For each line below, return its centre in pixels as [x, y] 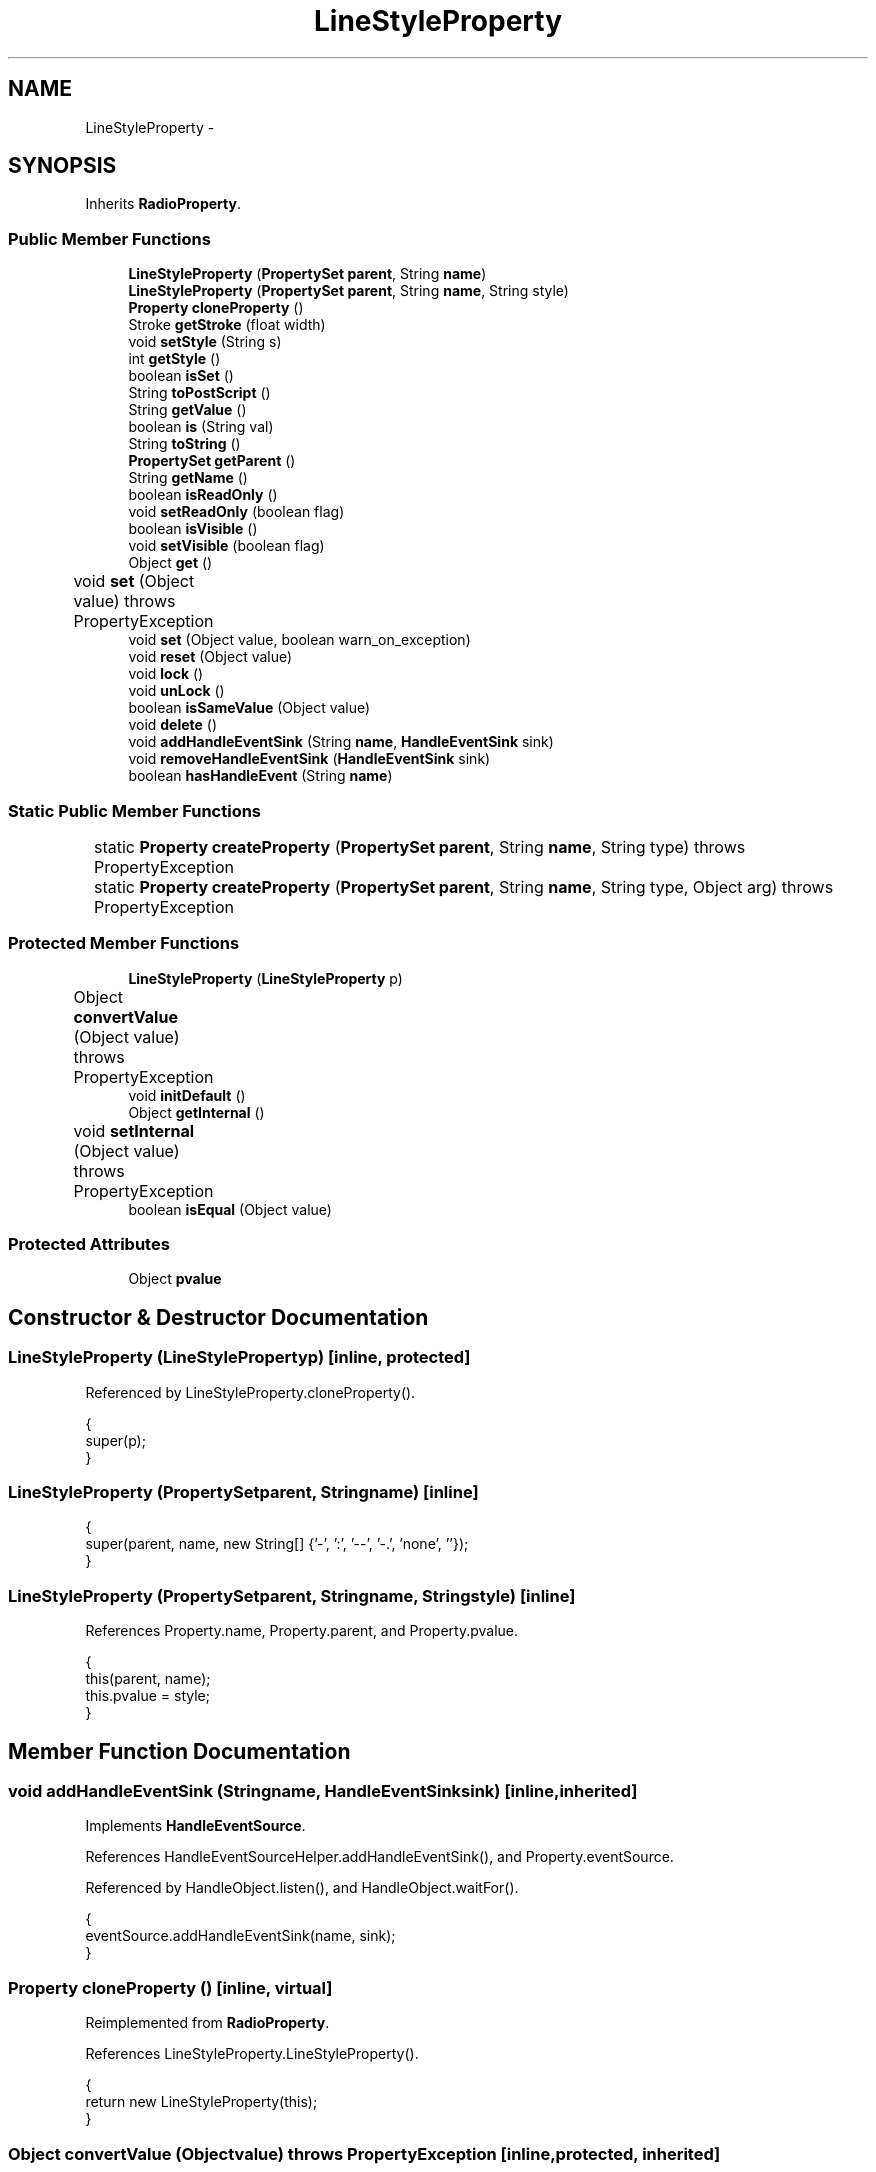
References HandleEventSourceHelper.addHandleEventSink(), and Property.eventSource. [379, 1857]
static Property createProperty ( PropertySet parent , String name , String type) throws [419, 846]
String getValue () [187, 410]
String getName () [188, 478]
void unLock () [176, 691]
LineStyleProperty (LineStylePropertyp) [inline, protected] [239, 1357]
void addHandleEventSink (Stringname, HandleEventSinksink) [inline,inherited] [323, 1791]
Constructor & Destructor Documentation [218, 1317]
